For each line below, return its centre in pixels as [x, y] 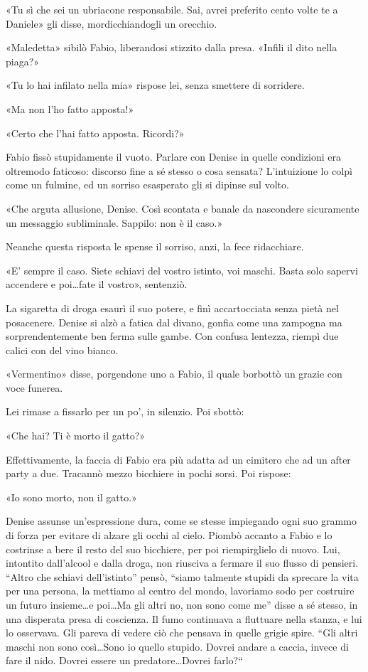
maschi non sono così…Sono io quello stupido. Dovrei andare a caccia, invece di [177, 646]
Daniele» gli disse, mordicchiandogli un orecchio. [112, 23]
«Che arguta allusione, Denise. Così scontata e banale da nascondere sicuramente [183, 208]
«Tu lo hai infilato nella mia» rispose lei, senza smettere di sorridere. [155, 85]
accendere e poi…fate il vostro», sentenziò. [97, 284]
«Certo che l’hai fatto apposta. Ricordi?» [95, 133]
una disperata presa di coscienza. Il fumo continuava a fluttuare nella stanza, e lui [184, 618]
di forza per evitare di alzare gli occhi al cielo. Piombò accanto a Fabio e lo [169, 535]
